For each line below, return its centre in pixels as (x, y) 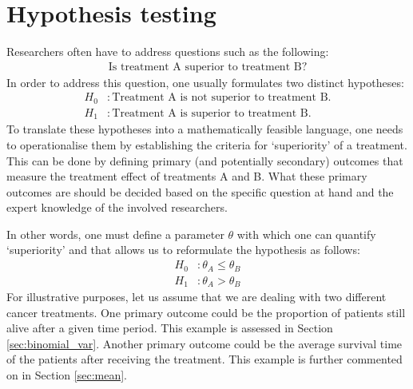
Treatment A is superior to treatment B (210, 113)
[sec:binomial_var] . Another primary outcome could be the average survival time (205, 343)
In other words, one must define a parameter (115, 234)
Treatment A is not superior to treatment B (220, 98)
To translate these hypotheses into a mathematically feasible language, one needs (205, 129)
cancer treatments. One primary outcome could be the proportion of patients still (206, 312)
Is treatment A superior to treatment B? (208, 67)
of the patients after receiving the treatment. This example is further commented (205, 359)
